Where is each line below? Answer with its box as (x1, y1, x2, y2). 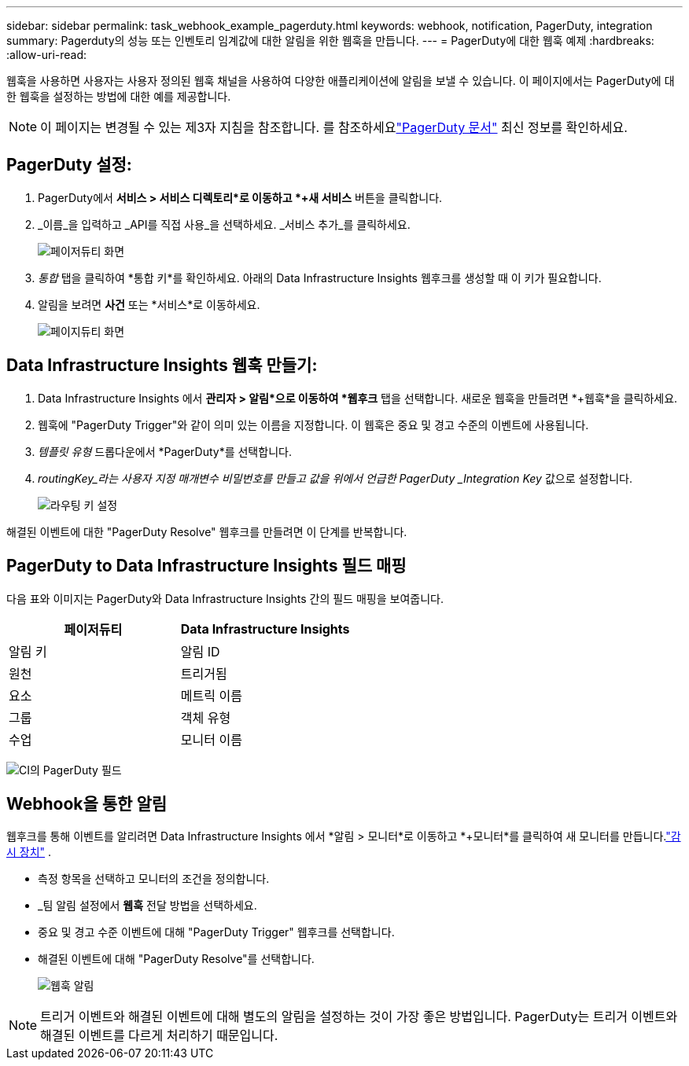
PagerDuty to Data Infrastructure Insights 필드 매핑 (6, 556, 407, 576)
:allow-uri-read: (6, 48, 87, 61)
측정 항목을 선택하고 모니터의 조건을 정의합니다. (38, 872, 270, 886)
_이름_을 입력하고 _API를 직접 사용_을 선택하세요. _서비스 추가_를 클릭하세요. (38, 217, 411, 231)
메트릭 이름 (180, 687, 242, 704)
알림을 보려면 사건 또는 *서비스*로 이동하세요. (38, 297, 260, 311)
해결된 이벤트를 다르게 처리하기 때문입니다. (40, 1027, 278, 1044)
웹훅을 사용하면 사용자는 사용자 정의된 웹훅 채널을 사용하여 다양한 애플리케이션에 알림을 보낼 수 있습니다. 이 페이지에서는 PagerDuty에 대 (6, 74, 675, 87)
